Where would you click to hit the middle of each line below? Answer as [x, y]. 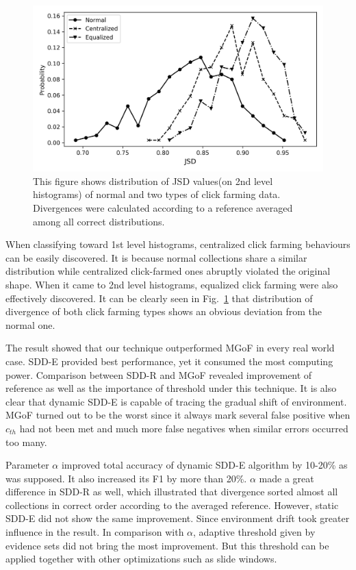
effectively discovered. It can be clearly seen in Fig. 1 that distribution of [159, 298]
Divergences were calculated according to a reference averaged [163, 208]
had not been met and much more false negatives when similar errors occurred [184, 428]
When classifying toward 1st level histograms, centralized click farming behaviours [178, 244]
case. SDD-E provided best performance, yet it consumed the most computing [169, 361]
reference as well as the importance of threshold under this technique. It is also [171, 388]
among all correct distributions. [99, 221]
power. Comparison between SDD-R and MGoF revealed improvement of [159, 374]
